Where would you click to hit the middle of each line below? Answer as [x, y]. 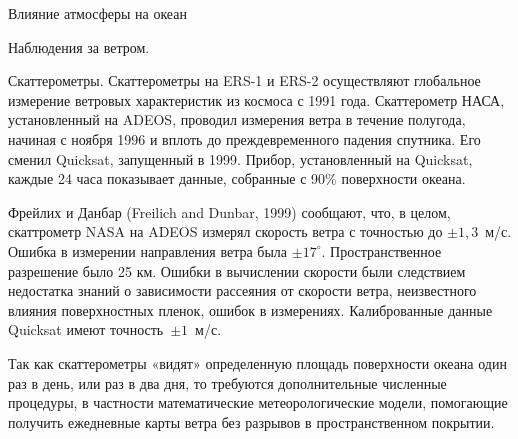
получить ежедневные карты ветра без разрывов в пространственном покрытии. [251, 421]
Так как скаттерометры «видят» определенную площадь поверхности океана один [257, 362]
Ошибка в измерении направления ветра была [148, 250]
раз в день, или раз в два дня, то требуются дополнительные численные [227, 382]
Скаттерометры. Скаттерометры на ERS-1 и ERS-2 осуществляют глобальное [244, 80]
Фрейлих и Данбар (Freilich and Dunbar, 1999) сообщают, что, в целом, [229, 211]
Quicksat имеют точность [86, 329]
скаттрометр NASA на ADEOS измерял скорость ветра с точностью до [225, 231]
